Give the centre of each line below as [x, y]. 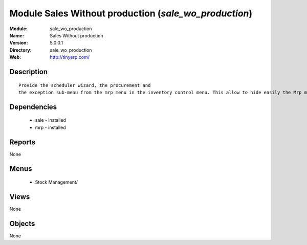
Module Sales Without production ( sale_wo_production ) [131, 13]
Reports [23, 142]
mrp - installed [50, 127]
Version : [19, 43]
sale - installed [51, 120]
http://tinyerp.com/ [70, 57]
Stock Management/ [57, 182]
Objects [22, 223]
